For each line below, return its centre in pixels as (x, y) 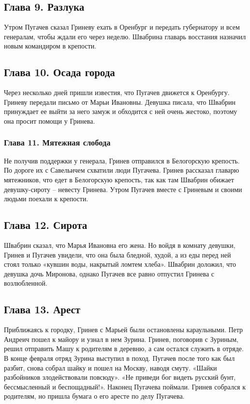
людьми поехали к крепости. (46, 199)
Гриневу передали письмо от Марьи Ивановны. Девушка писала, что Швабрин (120, 102)
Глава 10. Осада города (59, 72)
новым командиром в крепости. (50, 46)
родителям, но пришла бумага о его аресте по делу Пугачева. (94, 396)
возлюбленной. (26, 283)
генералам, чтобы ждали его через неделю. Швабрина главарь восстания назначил (125, 36)
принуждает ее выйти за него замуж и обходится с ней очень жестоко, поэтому (121, 111)
